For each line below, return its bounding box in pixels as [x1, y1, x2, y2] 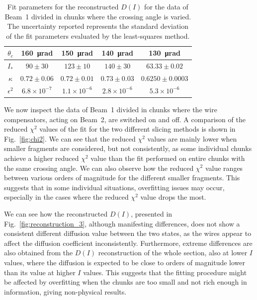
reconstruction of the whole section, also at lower [98, 247, 248, 258]
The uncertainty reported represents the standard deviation [7, 21, 189, 31]
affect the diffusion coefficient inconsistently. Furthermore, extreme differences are [4, 237, 253, 248]
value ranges [205, 162, 243, 173]
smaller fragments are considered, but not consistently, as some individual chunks [4, 143, 252, 153]
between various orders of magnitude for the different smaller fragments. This [4, 172, 240, 183]
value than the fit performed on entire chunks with [90, 152, 245, 163]
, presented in [131, 208, 172, 219]
